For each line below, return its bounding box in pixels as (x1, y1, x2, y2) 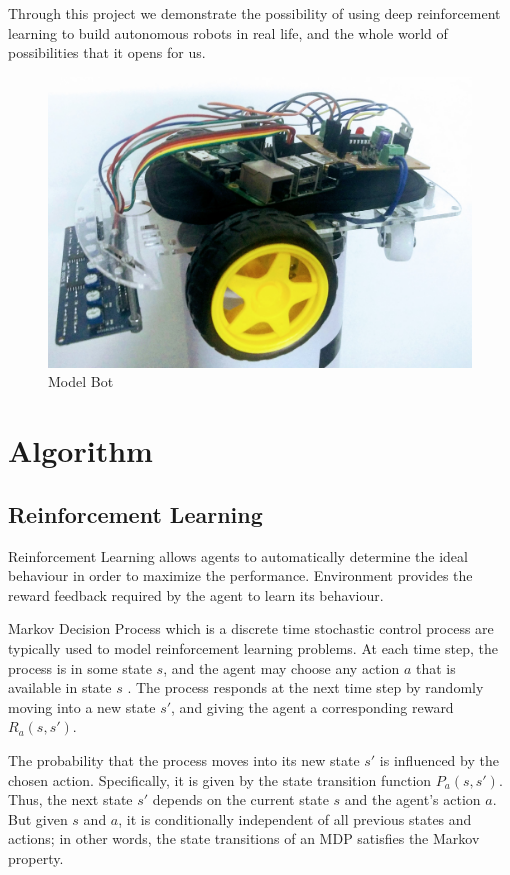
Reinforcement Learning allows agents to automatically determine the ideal (8, 545, 468, 566)
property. (8, 847, 64, 868)
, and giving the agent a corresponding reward (171, 696, 454, 717)
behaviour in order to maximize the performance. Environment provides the (8, 565, 473, 586)
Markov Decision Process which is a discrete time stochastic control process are (8, 618, 494, 639)
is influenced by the (379, 749, 499, 770)
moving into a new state (8, 696, 156, 717)
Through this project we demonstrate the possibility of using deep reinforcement (8, 3, 501, 23)
